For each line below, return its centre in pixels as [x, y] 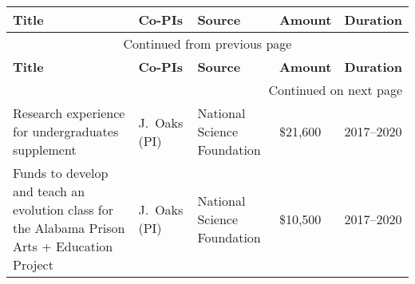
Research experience [69, 113]
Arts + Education [63, 246]
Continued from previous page [207, 43]
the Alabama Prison [69, 228]
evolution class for [63, 209]
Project [33, 264]
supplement [45, 150]
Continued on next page [335, 90]
